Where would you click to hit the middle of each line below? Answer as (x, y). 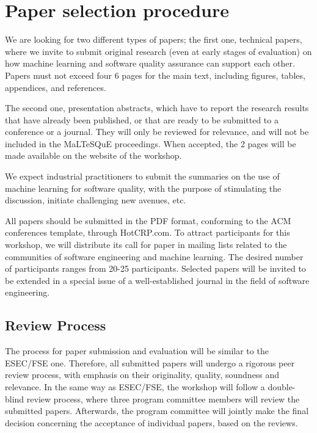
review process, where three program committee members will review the (163, 398)
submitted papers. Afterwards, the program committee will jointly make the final (157, 411)
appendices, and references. (56, 87)
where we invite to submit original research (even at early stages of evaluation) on (158, 51)
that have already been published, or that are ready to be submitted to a (142, 119)
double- (282, 386)
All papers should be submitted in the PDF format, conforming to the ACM (148, 220)
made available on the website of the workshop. (93, 155)
